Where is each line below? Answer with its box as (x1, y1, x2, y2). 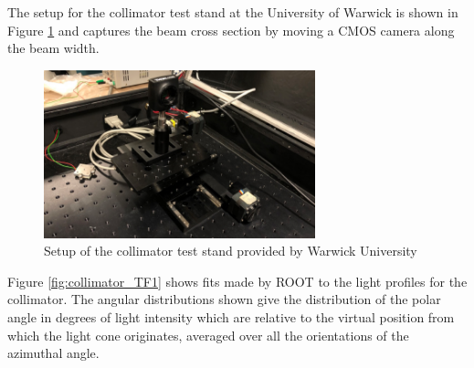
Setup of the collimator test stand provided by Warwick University (44, 241, 417, 260)
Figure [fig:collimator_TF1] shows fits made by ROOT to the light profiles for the (7, 271, 468, 290)
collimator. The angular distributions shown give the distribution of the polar (7, 289, 441, 309)
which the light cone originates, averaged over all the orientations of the (7, 325, 409, 344)
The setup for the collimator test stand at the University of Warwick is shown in (7, 3, 458, 21)
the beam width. (7, 38, 100, 58)
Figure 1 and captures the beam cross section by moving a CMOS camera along (7, 20, 455, 39)
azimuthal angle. (7, 343, 100, 363)
